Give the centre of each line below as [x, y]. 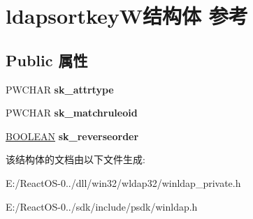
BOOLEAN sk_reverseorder [72, 136]
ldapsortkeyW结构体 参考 [127, 16]
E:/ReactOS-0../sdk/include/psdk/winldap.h [102, 206]
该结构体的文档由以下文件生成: [75, 159]
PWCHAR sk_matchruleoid [72, 113]
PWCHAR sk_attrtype [60, 89]
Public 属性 [47, 60]
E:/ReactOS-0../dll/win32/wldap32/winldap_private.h [123, 182]
